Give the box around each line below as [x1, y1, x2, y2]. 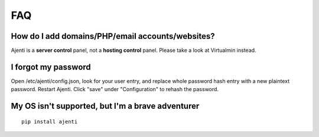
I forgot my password [11, 62, 91, 72]
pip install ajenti [21, 118, 78, 125]
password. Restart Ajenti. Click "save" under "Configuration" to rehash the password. [11, 86, 219, 93]
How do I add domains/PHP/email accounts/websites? [11, 31, 215, 41]
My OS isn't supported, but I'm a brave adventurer [11, 101, 200, 111]
